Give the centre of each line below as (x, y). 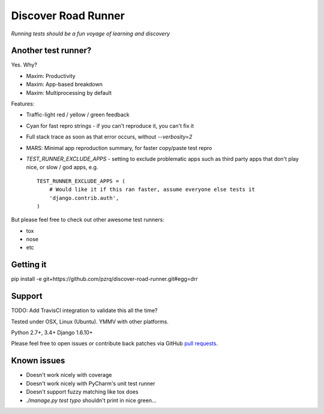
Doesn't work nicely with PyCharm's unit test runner (91, 383)
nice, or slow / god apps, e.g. (62, 167)
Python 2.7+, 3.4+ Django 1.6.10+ (52, 332)
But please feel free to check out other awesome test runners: (88, 220)
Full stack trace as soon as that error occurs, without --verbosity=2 (109, 137)
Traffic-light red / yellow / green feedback (78, 115)
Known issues (38, 361)
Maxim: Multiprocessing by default (69, 92)
